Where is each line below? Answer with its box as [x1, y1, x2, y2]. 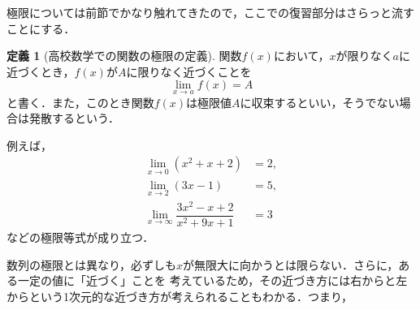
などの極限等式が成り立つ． [6, 229, 154, 246]
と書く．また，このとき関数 [6, 93, 154, 110]
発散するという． [28, 110, 119, 127]
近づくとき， [6, 62, 75, 80]
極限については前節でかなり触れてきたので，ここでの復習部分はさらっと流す [6, 4, 414, 20]
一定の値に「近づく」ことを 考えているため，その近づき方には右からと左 [17, 272, 408, 289]
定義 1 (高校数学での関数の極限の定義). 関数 [6, 47, 242, 64]
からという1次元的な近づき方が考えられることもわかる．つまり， [6, 287, 353, 304]
